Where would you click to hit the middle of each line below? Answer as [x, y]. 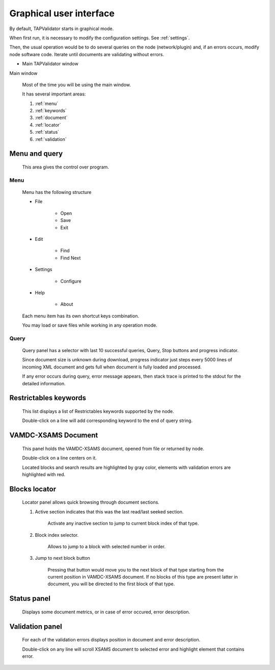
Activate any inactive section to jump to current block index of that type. [123, 524]
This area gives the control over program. [66, 167]
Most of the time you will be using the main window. [77, 85]
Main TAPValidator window [50, 64]
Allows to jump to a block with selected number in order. [106, 547]
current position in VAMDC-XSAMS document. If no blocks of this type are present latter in [143, 577]
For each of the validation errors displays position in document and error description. [111, 640]
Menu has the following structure [57, 192]
